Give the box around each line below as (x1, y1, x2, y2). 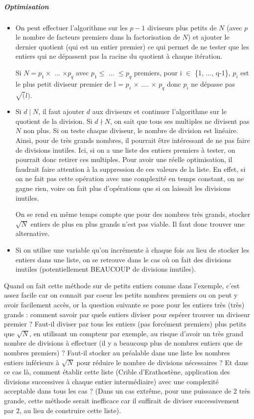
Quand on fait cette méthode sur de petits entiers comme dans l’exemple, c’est (4, 280, 240, 290)
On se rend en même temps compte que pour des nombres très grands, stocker (15, 209, 251, 219)
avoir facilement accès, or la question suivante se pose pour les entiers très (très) (4, 299, 245, 309)
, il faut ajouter (38, 106, 85, 116)
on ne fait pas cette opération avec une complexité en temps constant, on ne (15, 173, 244, 184)
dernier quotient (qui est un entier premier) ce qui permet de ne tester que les (15, 41, 249, 51)
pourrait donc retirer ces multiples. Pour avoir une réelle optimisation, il (15, 154, 232, 164)
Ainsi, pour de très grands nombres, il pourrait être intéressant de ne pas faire (15, 135, 250, 145)
